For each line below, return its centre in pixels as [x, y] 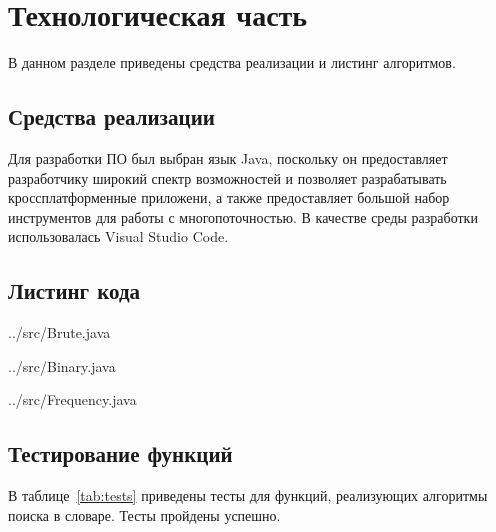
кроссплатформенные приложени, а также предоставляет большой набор [229, 197]
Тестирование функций [120, 453]
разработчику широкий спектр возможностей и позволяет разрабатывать [227, 177]
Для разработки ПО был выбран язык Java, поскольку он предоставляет [228, 157]
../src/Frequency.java [72, 399]
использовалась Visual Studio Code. [118, 236]
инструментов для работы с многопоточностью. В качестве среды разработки [243, 216]
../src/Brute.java [59, 332]
